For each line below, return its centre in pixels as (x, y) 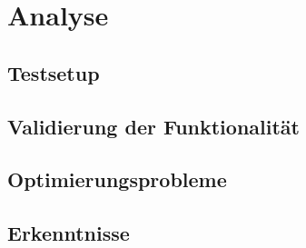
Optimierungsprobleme (117, 179)
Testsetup (54, 72)
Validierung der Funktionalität (153, 126)
